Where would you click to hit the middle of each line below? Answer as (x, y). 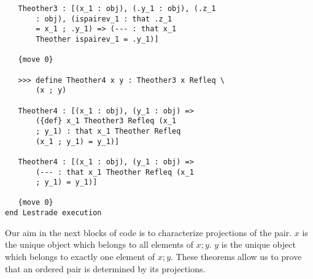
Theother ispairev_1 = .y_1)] (97, 39)
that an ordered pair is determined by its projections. (105, 268)
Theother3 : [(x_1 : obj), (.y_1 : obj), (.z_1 (117, 9)
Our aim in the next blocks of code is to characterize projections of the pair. (149, 232)
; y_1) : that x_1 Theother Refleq (108, 131)
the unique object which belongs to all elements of (99, 244)
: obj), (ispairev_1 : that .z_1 (104, 19)
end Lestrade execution (53, 213)
